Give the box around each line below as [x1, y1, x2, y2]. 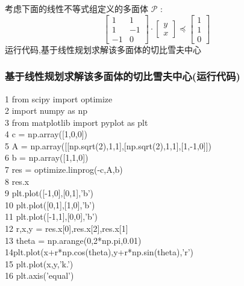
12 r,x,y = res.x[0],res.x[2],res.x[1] [5, 222, 128, 235]
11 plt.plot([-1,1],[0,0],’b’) [5, 210, 98, 223]
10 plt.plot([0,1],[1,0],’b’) [5, 198, 95, 211]
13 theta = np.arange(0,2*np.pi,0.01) [5, 234, 142, 246]
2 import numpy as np [5, 104, 88, 117]
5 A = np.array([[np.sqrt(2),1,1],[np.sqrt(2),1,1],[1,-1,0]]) [5, 139, 212, 152]
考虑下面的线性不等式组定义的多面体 [5, 2, 148, 14]
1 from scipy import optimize [5, 92, 113, 105]
